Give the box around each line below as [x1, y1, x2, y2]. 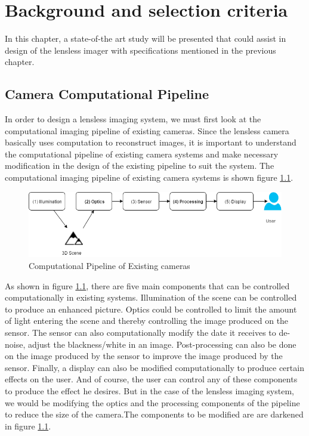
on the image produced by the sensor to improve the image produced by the [5, 350, 283, 362]
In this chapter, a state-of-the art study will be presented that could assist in [5, 32, 286, 45]
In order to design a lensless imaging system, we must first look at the [5, 113, 261, 125]
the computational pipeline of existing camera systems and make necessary [5, 147, 279, 160]
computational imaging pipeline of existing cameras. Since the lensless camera [5, 124, 289, 137]
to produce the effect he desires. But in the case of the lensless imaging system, [5, 384, 294, 397]
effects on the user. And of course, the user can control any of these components [5, 373, 298, 385]
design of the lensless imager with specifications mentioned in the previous [5, 44, 276, 56]
